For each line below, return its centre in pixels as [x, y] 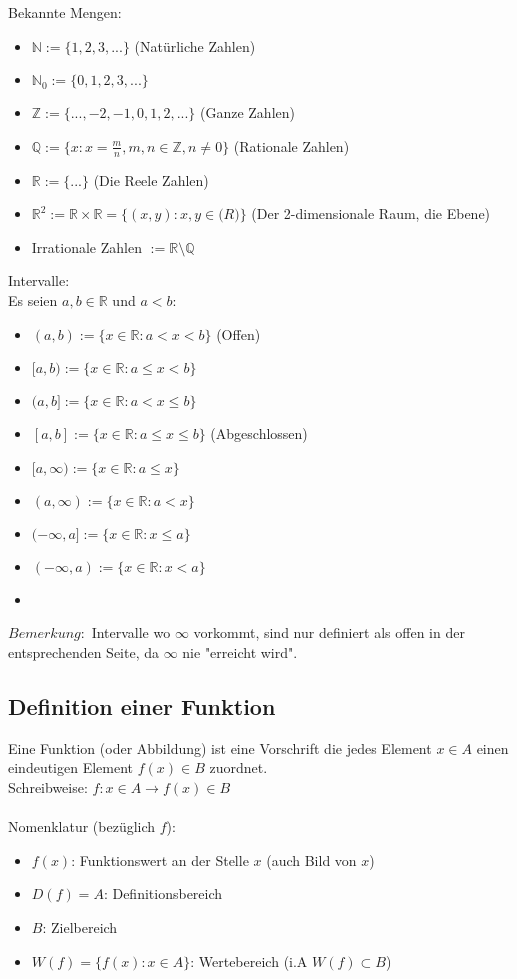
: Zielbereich [80, 926]
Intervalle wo [131, 632]
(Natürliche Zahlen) [195, 45]
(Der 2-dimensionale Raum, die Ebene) [371, 213]
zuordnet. [238, 767]
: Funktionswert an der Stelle [160, 859]
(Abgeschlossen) [259, 433]
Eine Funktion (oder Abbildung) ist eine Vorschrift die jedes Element [220, 747]
